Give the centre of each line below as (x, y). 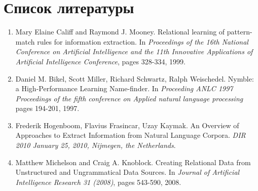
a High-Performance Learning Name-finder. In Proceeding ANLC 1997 (124, 88)
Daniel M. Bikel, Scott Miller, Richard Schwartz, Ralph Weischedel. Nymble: (135, 78)
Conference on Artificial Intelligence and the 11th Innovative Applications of (134, 51)
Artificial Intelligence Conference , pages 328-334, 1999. (100, 61)
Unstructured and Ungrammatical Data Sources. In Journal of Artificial (127, 172)
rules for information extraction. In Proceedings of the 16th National (143, 41)
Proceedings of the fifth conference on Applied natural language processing (129, 98)
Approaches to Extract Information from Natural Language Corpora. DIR (131, 135)
